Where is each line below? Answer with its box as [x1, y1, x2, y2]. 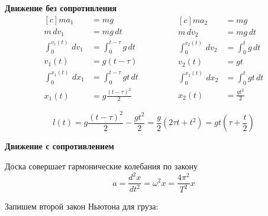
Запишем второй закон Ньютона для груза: [5, 200, 159, 212]
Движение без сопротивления [5, 2, 117, 14]
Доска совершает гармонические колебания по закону [5, 159, 198, 172]
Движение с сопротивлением [5, 140, 114, 152]
